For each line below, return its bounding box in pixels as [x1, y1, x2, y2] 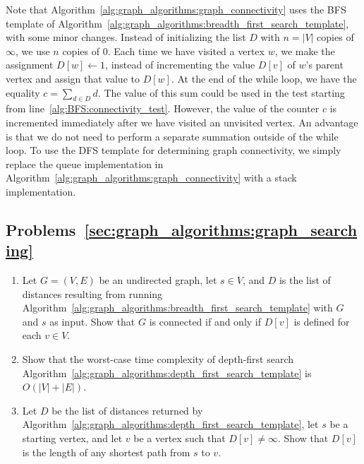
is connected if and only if [149, 314, 262, 328]
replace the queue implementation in [6, 156, 164, 171]
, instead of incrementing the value [105, 57, 255, 72]
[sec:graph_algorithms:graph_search [84, 218, 358, 240]
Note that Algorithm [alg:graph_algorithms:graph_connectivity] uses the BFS [6, 2, 346, 16]
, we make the [274, 43, 335, 58]
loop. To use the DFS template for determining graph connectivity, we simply [6, 143, 341, 157]
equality [6, 85, 40, 100]
